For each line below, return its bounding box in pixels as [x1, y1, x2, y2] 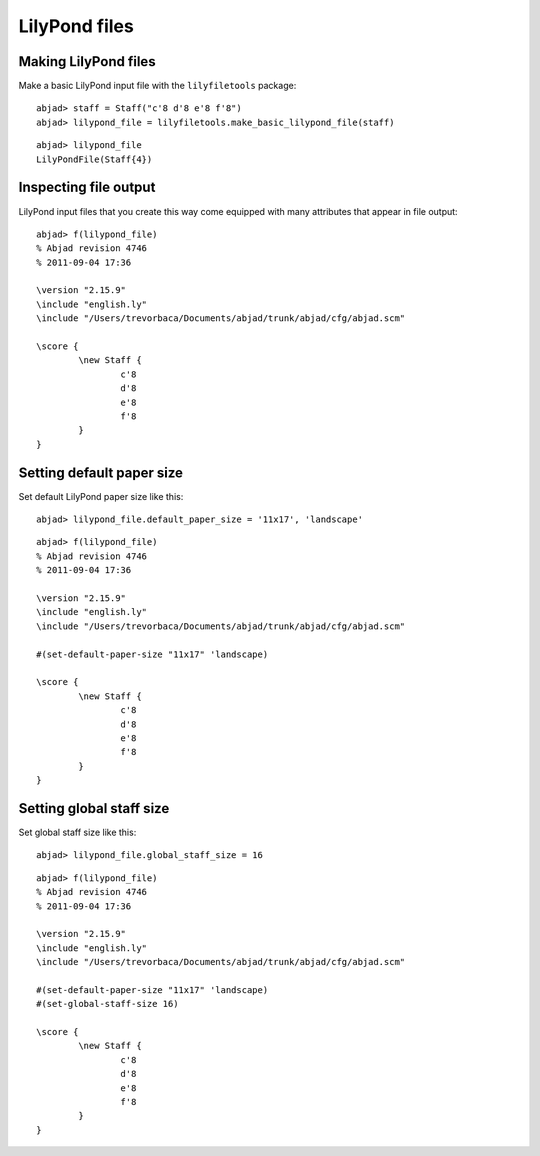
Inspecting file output [18, 179, 156, 196]
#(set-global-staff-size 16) [36, 998, 179, 1010]
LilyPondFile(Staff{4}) [36, 153, 153, 165]
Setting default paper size [18, 464, 184, 481]
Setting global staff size [18, 800, 170, 817]
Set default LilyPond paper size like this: [18, 490, 184, 502]
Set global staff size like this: [18, 826, 137, 839]
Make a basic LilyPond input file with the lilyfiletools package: [18, 80, 297, 92]
